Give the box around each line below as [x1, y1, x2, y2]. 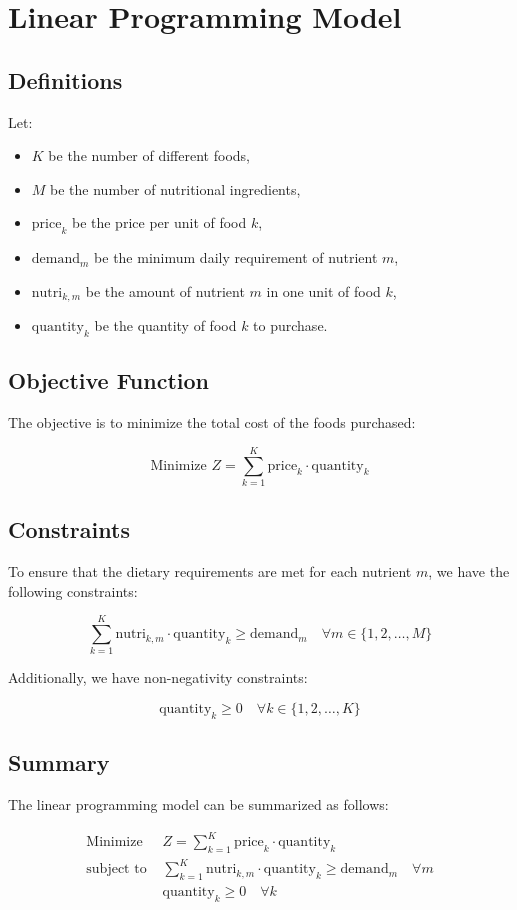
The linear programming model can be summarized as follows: [8, 794, 389, 815]
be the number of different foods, [48, 145, 250, 166]
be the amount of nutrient [85, 280, 245, 301]
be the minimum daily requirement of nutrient [94, 247, 378, 268]
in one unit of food [266, 280, 381, 301]
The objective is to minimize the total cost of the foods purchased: [8, 412, 416, 433]
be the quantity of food [94, 315, 237, 336]
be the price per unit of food [71, 212, 247, 233]
